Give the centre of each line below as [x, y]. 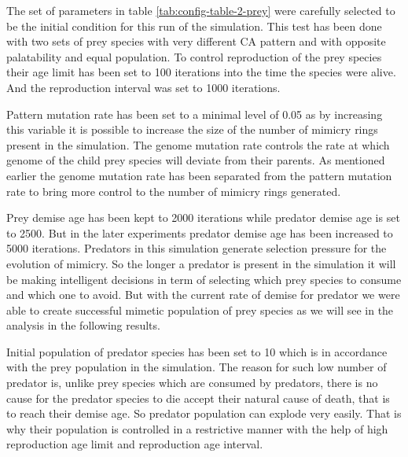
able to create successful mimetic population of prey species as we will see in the [200, 310]
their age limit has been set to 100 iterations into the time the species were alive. [201, 72]
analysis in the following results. [83, 325]
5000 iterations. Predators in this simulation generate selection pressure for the [197, 248]
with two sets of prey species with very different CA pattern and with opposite [196, 41]
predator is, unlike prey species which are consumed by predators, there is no [192, 383]
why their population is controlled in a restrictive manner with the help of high [197, 428]
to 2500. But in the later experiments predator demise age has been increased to [200, 232]
